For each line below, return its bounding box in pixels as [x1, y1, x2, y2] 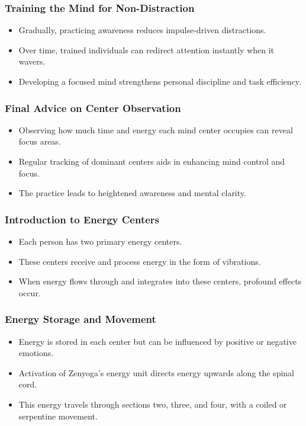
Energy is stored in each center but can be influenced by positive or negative [18, 335, 297, 347]
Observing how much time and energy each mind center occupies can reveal [18, 123, 293, 136]
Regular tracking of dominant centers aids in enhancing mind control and [18, 155, 285, 167]
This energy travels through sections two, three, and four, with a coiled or [18, 398, 287, 410]
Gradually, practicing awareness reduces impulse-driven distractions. [18, 24, 266, 36]
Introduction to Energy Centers [5, 212, 160, 226]
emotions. [18, 347, 54, 359]
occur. [18, 286, 41, 299]
